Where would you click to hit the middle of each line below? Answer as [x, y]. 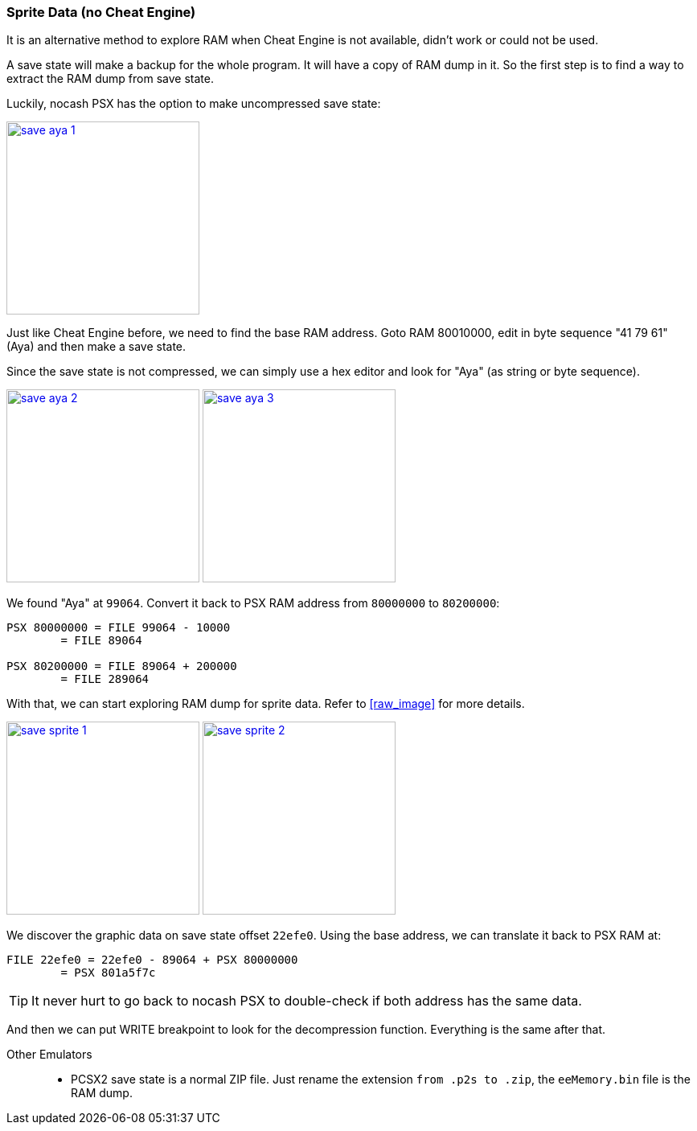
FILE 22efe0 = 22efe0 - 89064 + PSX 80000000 [152, 960]
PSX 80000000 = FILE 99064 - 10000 [119, 628]
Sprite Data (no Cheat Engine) [101, 12]
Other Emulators [49, 1055]
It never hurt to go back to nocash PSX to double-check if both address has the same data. [307, 1001]
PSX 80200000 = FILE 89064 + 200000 [122, 666]
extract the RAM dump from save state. [110, 79]
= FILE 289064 [105, 679]
